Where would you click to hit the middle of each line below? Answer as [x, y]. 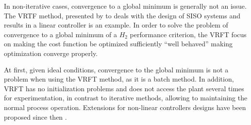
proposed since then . [35, 117]
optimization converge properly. [51, 53]
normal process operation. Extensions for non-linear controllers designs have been [125, 107]
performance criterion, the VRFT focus [188, 34]
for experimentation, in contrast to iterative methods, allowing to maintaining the [126, 98]
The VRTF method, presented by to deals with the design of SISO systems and [122, 15]
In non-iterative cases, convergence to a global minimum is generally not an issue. [125, 6]
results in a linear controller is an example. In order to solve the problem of [116, 25]
